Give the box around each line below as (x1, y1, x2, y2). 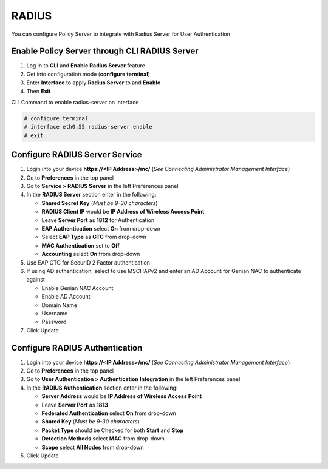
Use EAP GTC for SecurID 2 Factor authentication (26, 258, 151, 266)
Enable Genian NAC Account (41, 284, 114, 291)
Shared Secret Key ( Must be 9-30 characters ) (41, 199, 158, 206)
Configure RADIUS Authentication (11, 343, 143, 353)
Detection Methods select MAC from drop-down (41, 435, 165, 442)
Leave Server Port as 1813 (41, 401, 109, 408)
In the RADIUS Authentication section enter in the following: (26, 384, 178, 391)
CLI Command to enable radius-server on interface (11, 99, 139, 106)
